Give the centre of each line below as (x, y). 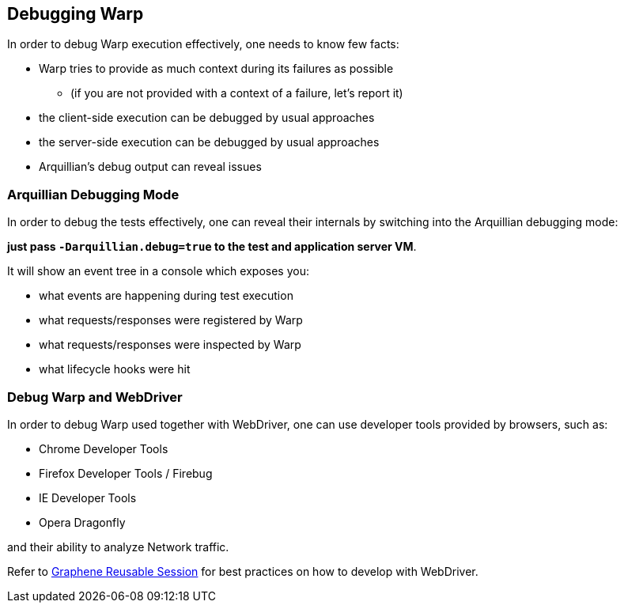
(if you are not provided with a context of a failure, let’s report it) (237, 93)
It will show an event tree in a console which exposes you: (158, 271)
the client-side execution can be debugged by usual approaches (207, 118)
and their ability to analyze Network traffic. (118, 547)
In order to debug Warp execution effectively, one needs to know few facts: (203, 44)
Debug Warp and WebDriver (95, 397)
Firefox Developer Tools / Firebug (126, 473)
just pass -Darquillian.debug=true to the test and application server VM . (212, 247)
